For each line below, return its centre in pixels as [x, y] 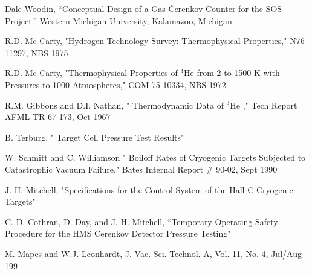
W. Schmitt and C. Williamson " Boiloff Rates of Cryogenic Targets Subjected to [155, 157]
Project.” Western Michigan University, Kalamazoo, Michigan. [120, 20]
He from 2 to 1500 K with [232, 73]
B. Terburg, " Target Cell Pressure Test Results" [95, 137]
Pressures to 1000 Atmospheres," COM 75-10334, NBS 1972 [115, 84]
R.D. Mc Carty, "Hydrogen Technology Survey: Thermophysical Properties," [146, 41]
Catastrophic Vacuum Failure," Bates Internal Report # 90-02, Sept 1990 [141, 169]
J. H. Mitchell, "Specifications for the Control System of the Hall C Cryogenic [149, 189]
